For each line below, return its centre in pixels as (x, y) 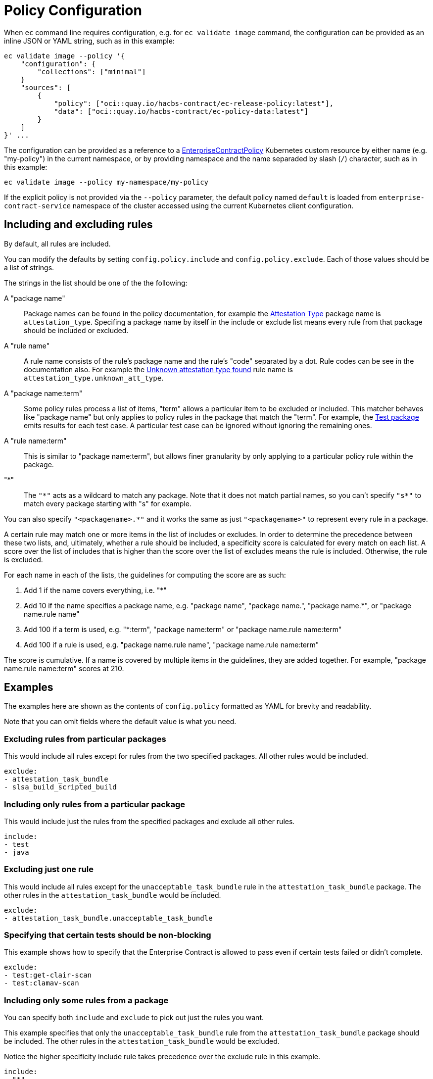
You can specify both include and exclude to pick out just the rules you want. (134, 1018)
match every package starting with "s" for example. (108, 503)
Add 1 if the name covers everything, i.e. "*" (95, 590)
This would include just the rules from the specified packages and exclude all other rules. (149, 821)
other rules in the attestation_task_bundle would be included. (113, 895)
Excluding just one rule (49, 869)
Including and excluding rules (78, 225)
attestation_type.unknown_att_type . (94, 378)
